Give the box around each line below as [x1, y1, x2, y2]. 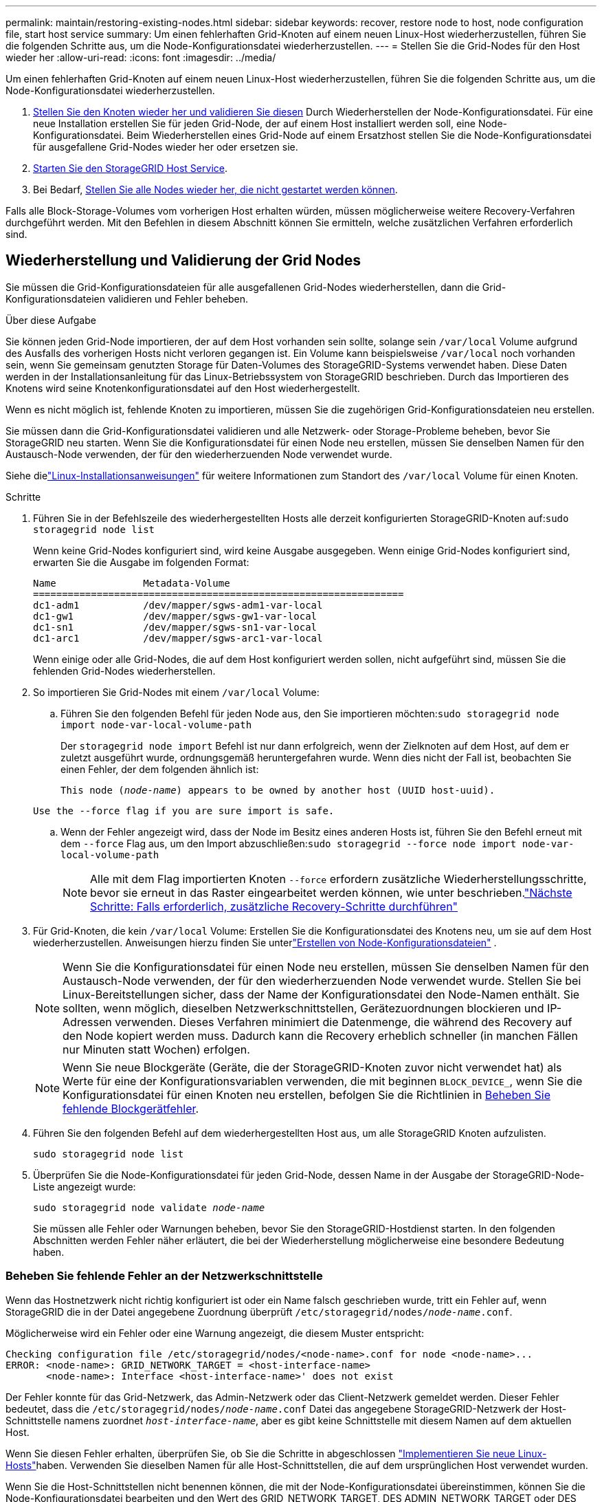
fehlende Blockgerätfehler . [63, 1101, 199, 1115]
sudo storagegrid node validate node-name [33, 1201, 265, 1213]
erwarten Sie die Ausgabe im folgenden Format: [33, 556, 249, 568]
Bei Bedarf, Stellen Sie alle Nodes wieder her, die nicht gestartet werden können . [33, 184, 398, 195]
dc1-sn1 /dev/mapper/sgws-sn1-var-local [33, 621, 317, 633]
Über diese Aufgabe [5, 314, 96, 326]
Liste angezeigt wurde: [33, 1180, 136, 1193]
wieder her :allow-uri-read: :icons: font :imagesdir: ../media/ [5, 52, 276, 63]
